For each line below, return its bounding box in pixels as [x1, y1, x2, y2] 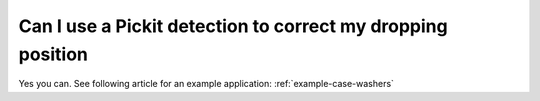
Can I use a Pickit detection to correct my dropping [18, 15, 449, 37]
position [18, 43, 89, 65]
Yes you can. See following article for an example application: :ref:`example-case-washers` [18, 78, 395, 90]
